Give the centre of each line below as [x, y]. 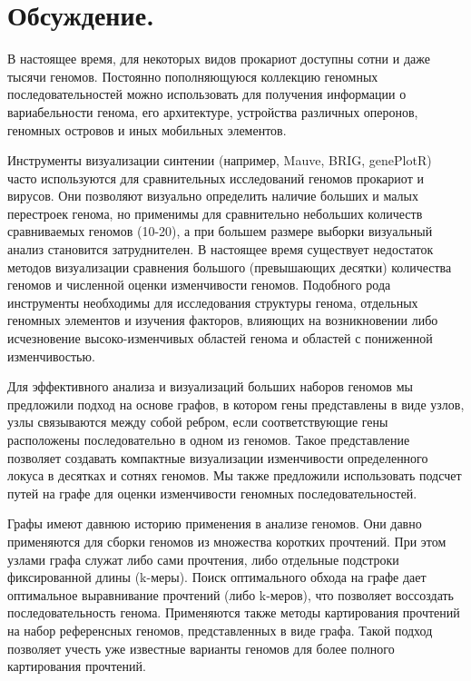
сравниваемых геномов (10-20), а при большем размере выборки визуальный [220, 231]
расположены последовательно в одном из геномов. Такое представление [209, 439]
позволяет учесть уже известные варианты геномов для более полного [201, 648]
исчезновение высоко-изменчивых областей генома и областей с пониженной [220, 338]
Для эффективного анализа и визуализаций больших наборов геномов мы [210, 386]
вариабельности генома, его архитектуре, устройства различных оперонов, [213, 111]
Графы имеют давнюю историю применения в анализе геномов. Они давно [215, 523]
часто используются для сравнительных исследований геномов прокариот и [216, 178]
